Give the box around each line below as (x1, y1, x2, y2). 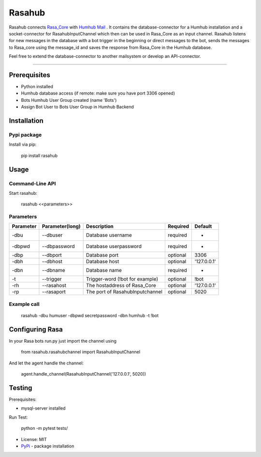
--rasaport (42, 288, 66, 295)
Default (194, 223, 212, 230)
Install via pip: (9, 142, 37, 147)
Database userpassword (86, 243, 142, 250)
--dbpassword (42, 243, 75, 250)
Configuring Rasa (9, 325, 63, 333)
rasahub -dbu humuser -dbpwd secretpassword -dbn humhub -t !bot (21, 313, 159, 318)
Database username (86, 232, 132, 238)
